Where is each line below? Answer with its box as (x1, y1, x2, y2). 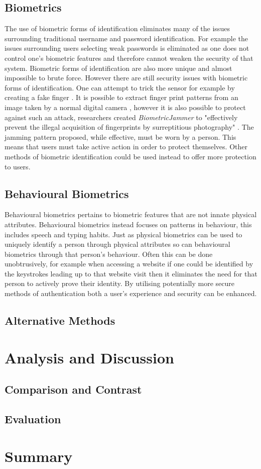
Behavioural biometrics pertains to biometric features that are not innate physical (5, 209, 257, 220)
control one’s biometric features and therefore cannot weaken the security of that (5, 52, 253, 63)
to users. (5, 161, 31, 171)
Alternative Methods (5, 313, 115, 328)
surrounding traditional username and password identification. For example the (5, 33, 248, 43)
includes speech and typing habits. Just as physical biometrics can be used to (5, 229, 242, 239)
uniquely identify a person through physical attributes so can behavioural (5, 239, 230, 249)
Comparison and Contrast (5, 382, 142, 397)
